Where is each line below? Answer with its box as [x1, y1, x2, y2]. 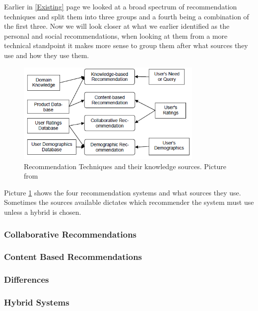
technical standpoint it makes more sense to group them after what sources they [4, 40, 248, 51]
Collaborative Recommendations [4, 228, 137, 240]
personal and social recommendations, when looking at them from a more [4, 30, 228, 41]
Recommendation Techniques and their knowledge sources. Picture [24, 161, 226, 171]
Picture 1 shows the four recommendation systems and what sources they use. [4, 187, 241, 197]
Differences [4, 273, 49, 286]
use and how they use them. [4, 50, 89, 60]
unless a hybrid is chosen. [4, 207, 81, 217]
